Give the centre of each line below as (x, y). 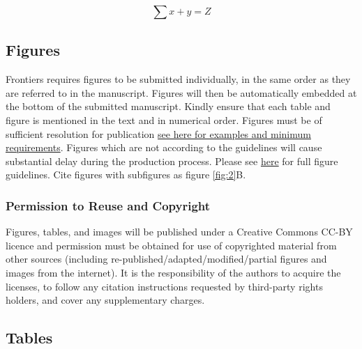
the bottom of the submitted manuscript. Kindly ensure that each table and (168, 106)
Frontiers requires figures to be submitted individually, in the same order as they (178, 79)
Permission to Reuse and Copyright (108, 205)
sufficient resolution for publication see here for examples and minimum (158, 133)
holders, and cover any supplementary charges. (105, 300)
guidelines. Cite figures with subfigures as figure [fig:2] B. (126, 174)
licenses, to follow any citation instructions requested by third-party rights (164, 286)
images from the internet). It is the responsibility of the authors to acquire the (173, 272)
